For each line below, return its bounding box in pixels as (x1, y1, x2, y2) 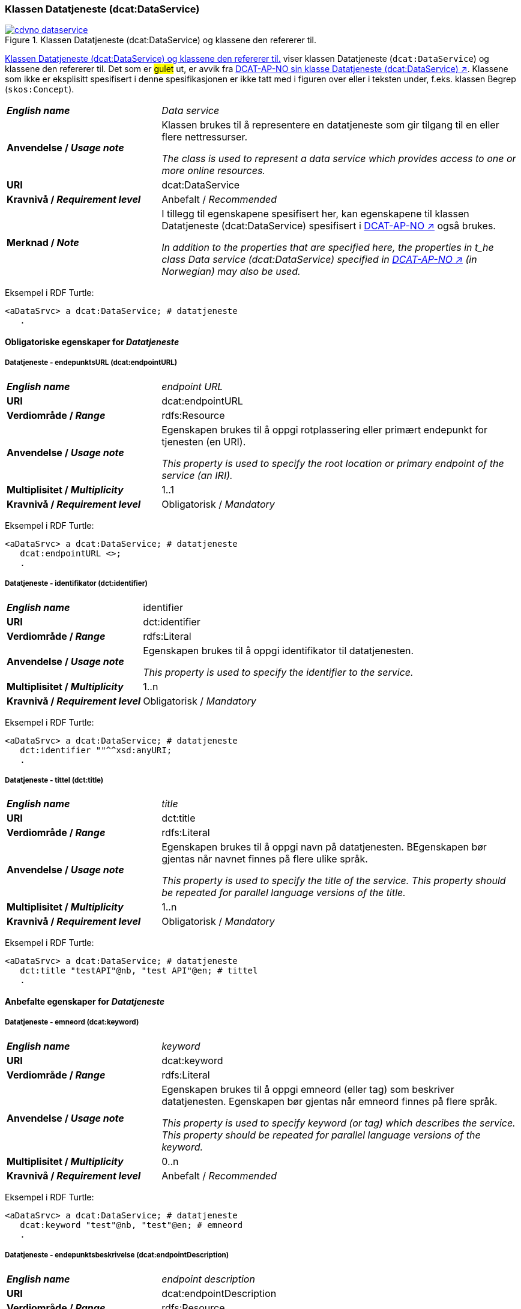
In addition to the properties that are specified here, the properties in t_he (161, 241, 494, 254)
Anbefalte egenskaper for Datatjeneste (5, 996, 164, 1007)
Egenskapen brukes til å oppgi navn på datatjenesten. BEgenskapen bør (161, 841, 487, 853)
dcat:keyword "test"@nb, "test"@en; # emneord (20, 1220, 243, 1230)
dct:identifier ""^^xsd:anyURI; (20, 745, 172, 755)
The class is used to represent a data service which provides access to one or (161, 152, 516, 165)
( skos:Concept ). (5, 84, 74, 95)
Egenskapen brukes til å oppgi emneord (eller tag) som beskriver (161, 1083, 454, 1095)
